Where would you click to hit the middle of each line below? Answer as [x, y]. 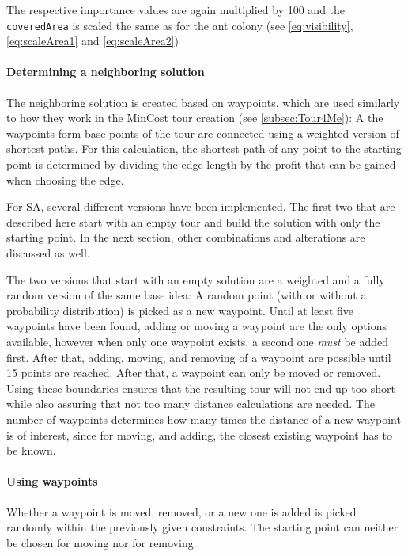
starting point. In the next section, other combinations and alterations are [186, 237]
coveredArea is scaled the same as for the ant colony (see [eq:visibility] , [180, 25]
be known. [31, 450]
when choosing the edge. [65, 179]
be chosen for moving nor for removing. [102, 542]
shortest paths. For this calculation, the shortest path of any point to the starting [204, 149]
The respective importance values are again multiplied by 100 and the [176, 10]
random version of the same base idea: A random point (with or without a [187, 295]
